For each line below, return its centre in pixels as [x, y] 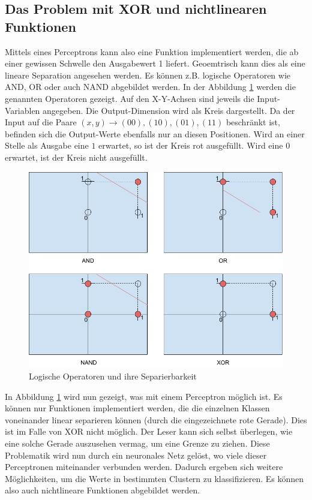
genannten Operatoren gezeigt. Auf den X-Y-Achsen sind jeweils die [130, 98]
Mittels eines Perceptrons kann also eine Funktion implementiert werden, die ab [152, 51]
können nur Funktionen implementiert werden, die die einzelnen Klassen [137, 408]
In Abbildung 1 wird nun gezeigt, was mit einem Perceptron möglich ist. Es [144, 396]
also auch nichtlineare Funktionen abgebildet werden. [103, 490]
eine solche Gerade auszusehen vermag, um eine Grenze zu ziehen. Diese [137, 443]
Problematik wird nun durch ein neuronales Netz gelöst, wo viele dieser [136, 455]
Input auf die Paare [41, 122]
